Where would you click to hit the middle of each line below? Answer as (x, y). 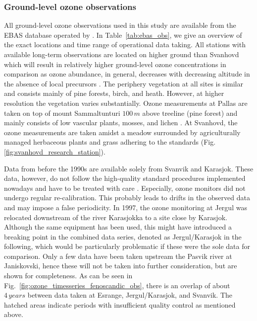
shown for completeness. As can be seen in (68, 276)
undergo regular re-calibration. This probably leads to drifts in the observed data (127, 198)
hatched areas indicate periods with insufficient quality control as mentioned (120, 304)
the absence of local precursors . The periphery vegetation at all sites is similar (124, 83)
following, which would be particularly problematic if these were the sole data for (127, 246)
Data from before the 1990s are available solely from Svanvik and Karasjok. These (129, 168)
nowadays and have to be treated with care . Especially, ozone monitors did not (125, 188)
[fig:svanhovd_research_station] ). (55, 151)
